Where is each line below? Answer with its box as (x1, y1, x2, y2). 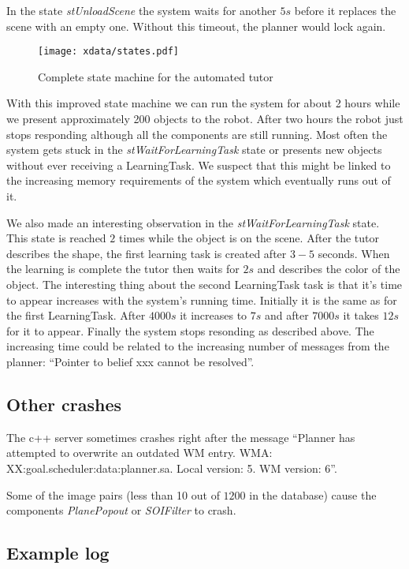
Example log (6, 541, 110, 565)
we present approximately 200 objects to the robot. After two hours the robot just (6, 110, 403, 127)
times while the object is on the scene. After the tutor (118, 230, 380, 246)
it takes (343, 307, 379, 324)
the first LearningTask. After (6, 307, 146, 324)
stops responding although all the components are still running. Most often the (6, 125, 388, 142)
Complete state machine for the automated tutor (38, 68, 273, 84)
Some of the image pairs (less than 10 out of (6, 486, 220, 503)
